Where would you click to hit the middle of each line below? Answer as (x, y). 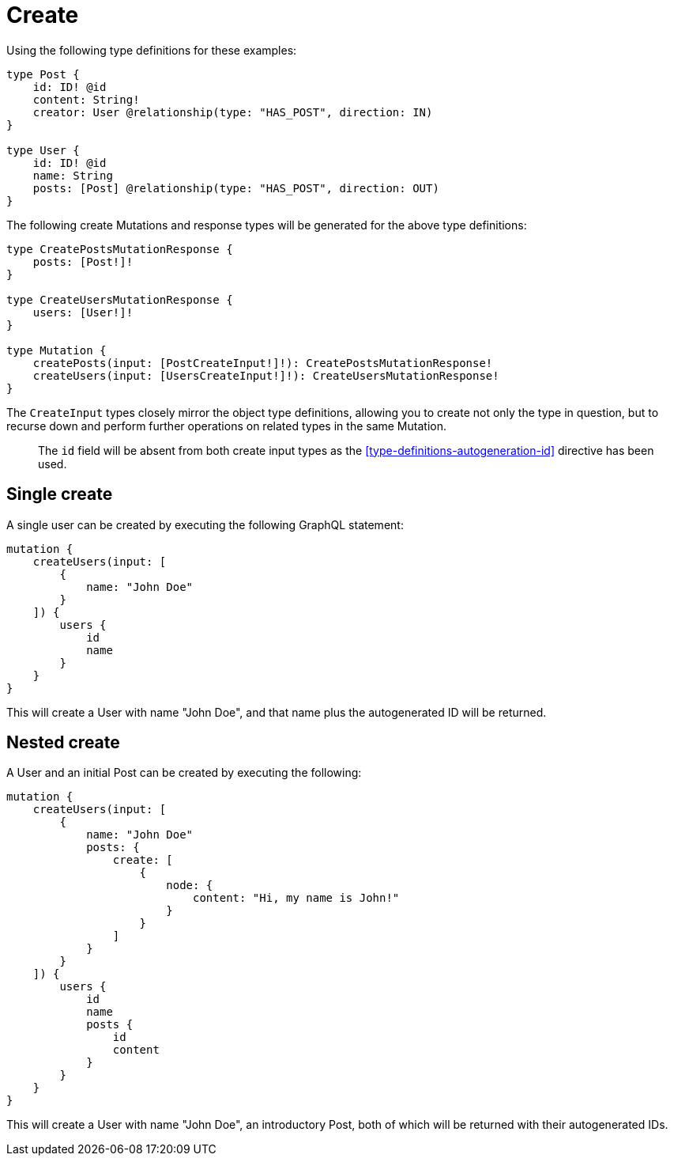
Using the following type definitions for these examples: (152, 50)
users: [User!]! (83, 312)
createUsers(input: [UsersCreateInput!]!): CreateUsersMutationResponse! (266, 375)
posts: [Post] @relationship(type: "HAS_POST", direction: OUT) (236, 188)
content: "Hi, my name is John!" (296, 898)
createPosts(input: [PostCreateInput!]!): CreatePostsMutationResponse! (263, 363)
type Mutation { (56, 350)
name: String (73, 175)
